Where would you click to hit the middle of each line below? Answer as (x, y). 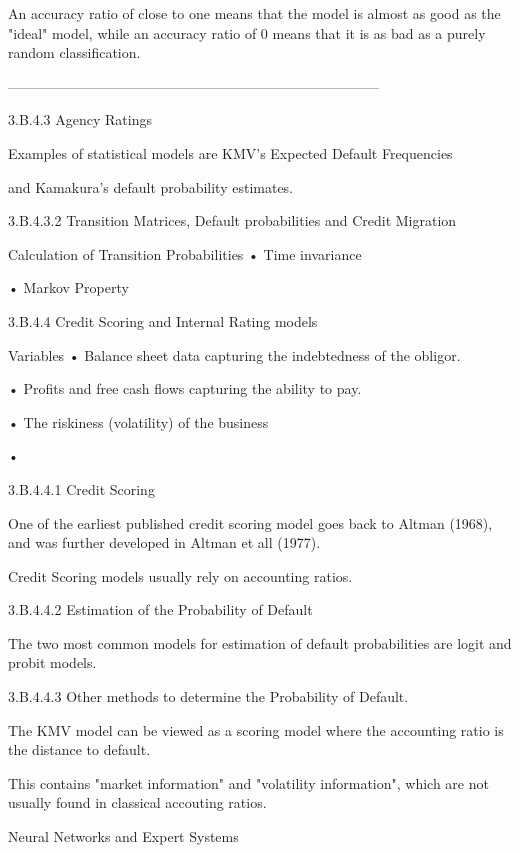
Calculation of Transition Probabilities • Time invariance (185, 253)
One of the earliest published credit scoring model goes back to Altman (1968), (250, 522)
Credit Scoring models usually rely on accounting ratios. (180, 575)
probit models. (52, 662)
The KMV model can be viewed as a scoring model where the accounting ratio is (256, 729)
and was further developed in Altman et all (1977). (164, 542)
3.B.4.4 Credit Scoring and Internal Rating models (163, 320)
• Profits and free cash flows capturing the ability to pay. (185, 388)
